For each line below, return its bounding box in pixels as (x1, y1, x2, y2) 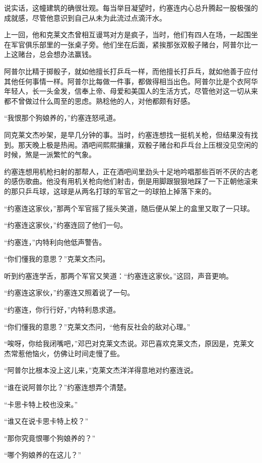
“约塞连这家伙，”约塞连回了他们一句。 (4, 220, 127, 230)
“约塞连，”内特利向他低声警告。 (4, 236, 106, 247)
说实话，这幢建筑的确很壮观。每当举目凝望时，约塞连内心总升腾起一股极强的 (4, 3, 258, 13)
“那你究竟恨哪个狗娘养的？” (4, 432, 96, 443)
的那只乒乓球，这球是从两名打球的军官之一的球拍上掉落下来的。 (4, 185, 216, 196)
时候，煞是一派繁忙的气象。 (4, 149, 96, 160)
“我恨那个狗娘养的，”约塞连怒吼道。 (4, 112, 120, 123)
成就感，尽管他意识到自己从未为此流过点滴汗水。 (4, 12, 166, 23)
